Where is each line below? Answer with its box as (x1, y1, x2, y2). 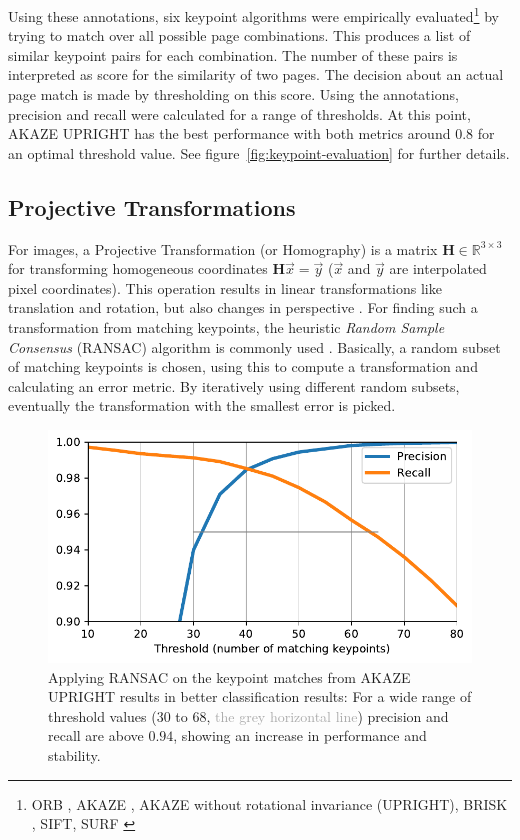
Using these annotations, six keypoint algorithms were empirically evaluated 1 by (8, 3, 499, 26)
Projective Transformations (8, 191, 296, 222)
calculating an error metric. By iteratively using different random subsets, (8, 375, 460, 396)
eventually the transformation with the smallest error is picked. (8, 395, 396, 416)
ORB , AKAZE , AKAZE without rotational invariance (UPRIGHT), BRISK (31, 793, 508, 814)
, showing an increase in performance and (173, 725, 427, 746)
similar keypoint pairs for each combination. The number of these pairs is (8, 44, 458, 65)
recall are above (48, 725, 144, 746)
